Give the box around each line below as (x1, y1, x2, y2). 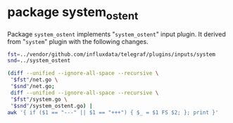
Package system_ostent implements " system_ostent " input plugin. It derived (7, 29, 227, 38)
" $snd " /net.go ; (10, 83, 55, 90)
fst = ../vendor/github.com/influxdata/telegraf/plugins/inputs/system (7, 50, 216, 58)
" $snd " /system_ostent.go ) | (10, 102, 93, 109)
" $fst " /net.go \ (10, 76, 58, 84)
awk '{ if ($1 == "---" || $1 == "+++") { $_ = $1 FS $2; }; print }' (7, 109, 219, 116)
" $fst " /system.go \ (10, 96, 68, 103)
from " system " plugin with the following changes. (7, 37, 149, 45)
